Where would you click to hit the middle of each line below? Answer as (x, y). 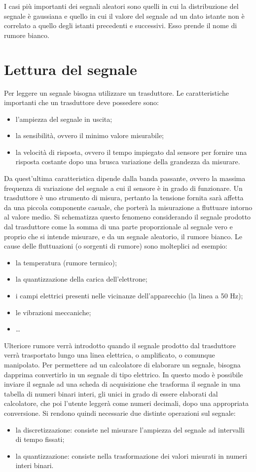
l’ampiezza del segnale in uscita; (64, 119)
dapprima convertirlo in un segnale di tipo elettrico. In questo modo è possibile (124, 374)
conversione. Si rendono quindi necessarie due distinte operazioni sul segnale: (120, 413)
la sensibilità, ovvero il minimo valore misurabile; (90, 135)
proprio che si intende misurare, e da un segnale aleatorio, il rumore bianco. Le (123, 236)
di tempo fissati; (40, 439)
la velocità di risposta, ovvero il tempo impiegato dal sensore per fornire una (131, 152)
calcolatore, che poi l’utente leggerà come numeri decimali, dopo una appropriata (127, 403)
